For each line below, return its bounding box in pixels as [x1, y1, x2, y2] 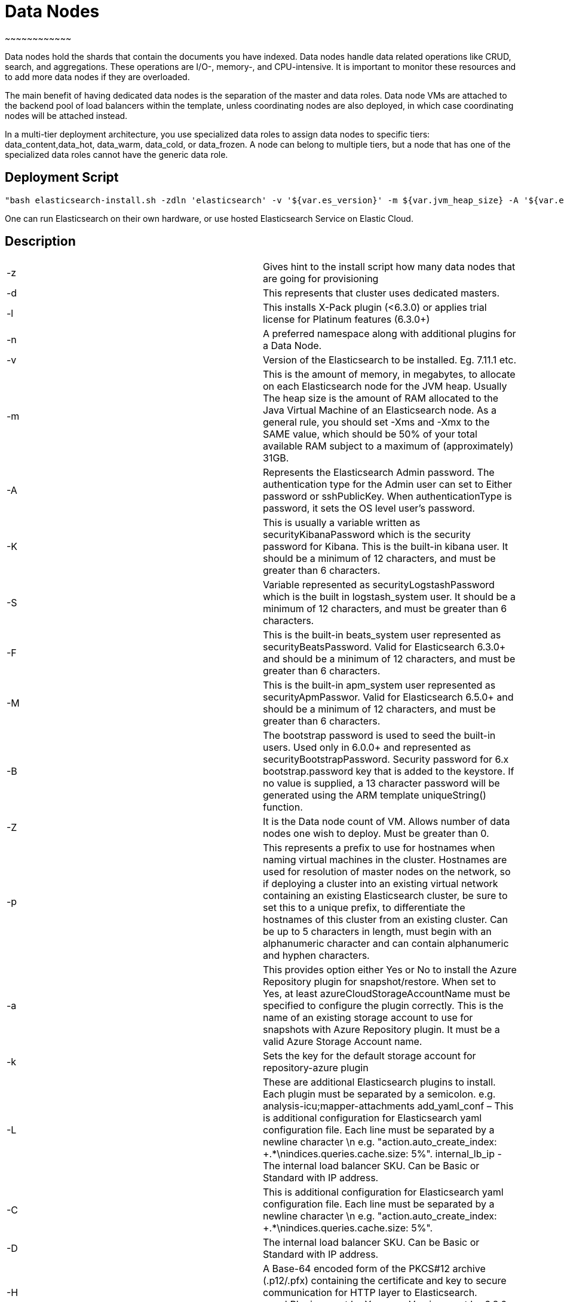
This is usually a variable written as [263, 516, 421, 529]
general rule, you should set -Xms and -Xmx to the [263, 416, 490, 429]
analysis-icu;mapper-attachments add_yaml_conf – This [263, 1100, 514, 1112]
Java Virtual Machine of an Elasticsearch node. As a [263, 404, 496, 417]
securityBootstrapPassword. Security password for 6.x [263, 753, 509, 766]
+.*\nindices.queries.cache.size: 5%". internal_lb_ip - [263, 1148, 502, 1160]
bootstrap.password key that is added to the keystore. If [263, 765, 514, 778]
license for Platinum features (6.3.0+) [263, 313, 430, 326]
